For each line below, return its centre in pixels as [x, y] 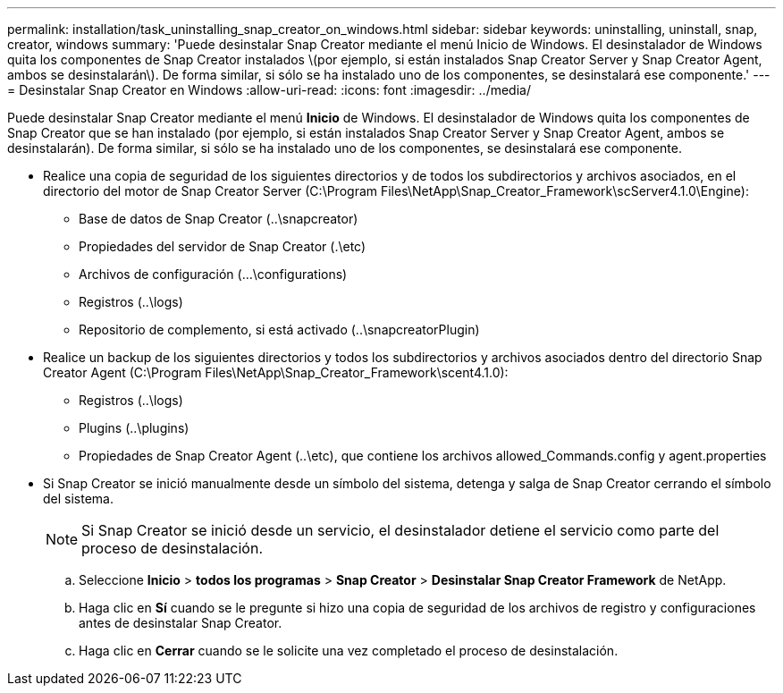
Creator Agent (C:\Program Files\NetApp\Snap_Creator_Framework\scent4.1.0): [276, 372]
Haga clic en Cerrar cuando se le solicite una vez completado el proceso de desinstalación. [349, 651]
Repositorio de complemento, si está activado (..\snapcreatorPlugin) [279, 330]
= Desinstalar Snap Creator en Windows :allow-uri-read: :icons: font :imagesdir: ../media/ [269, 90]
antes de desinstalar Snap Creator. [181, 623]
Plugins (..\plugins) [134, 428]
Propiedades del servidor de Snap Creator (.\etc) [223, 246]
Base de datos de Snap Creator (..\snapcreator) [219, 219]
